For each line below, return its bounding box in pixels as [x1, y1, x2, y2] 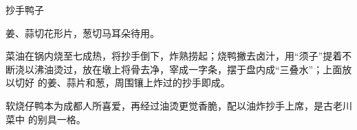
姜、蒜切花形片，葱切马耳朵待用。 [6, 25, 160, 40]
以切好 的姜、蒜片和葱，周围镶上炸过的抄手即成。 [6, 75, 230, 90]
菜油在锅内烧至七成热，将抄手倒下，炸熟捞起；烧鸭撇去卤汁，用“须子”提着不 [6, 49, 352, 63]
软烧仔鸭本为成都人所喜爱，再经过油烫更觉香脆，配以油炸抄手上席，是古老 [6, 98, 343, 112]
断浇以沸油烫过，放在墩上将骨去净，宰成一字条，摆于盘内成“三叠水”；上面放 [6, 62, 352, 76]
